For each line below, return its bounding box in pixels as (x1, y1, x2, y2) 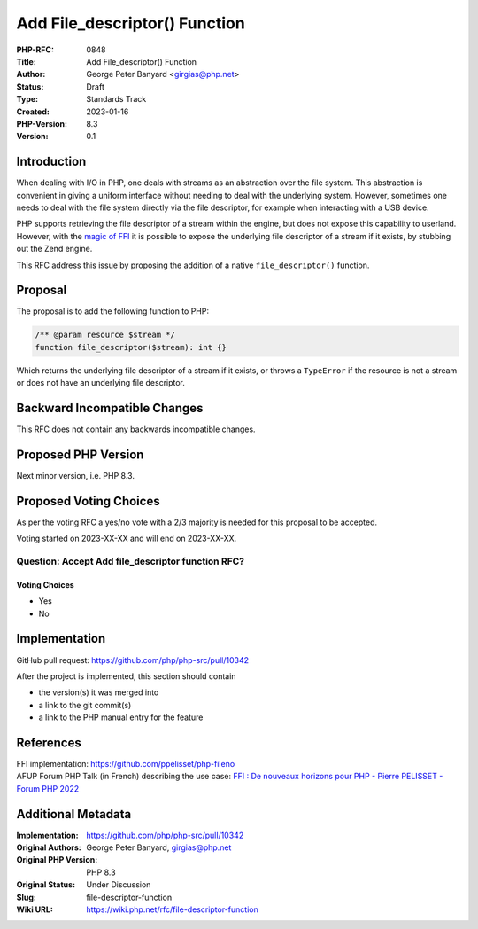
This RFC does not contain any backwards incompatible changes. (16, 424, 256, 434)
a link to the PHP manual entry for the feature (38, 712, 204, 722)
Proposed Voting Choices (16, 493, 160, 509)
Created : (16, 106, 50, 117)
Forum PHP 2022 (16, 783, 80, 793)
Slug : (16, 892, 37, 902)
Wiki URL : (16, 904, 53, 915)
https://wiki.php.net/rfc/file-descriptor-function (86, 904, 258, 915)
